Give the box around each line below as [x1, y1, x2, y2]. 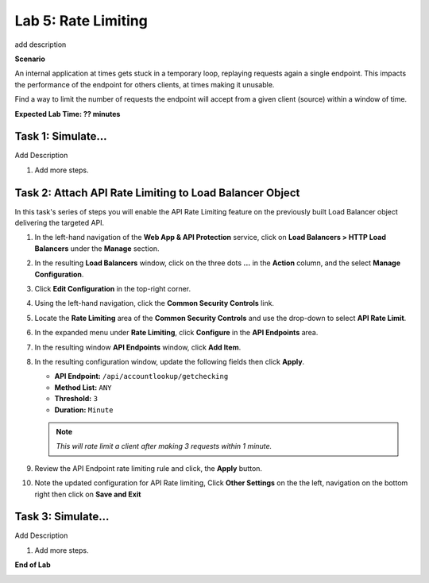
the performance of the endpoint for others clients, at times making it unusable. [14, 79, 275, 89]
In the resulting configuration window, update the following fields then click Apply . [34, 357, 305, 366]
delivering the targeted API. [14, 218, 105, 228]
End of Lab [14, 560, 51, 569]
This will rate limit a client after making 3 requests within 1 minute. [56, 442, 272, 451]
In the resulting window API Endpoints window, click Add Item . [34, 342, 242, 352]
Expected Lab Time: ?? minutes [14, 109, 121, 118]
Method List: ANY [54, 382, 112, 392]
